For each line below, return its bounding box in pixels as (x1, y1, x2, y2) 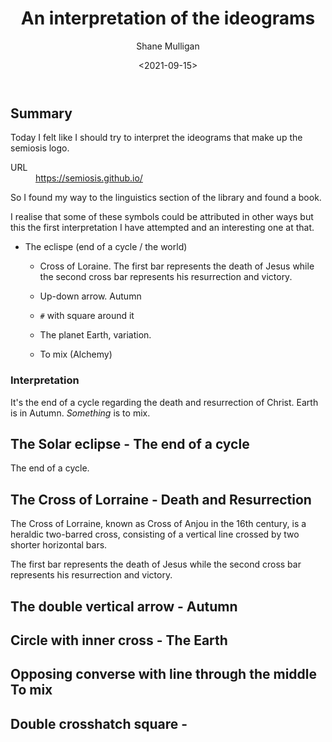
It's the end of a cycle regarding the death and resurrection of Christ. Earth (10, 396, 319, 408)
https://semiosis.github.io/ (35, 172, 143, 184)
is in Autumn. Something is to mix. (10, 407, 151, 419)
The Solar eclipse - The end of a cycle (10, 436, 250, 453)
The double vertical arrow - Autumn (10, 598, 238, 615)
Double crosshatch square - (10, 715, 188, 732)
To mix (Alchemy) (39, 348, 113, 361)
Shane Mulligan (136, 40, 200, 52)
